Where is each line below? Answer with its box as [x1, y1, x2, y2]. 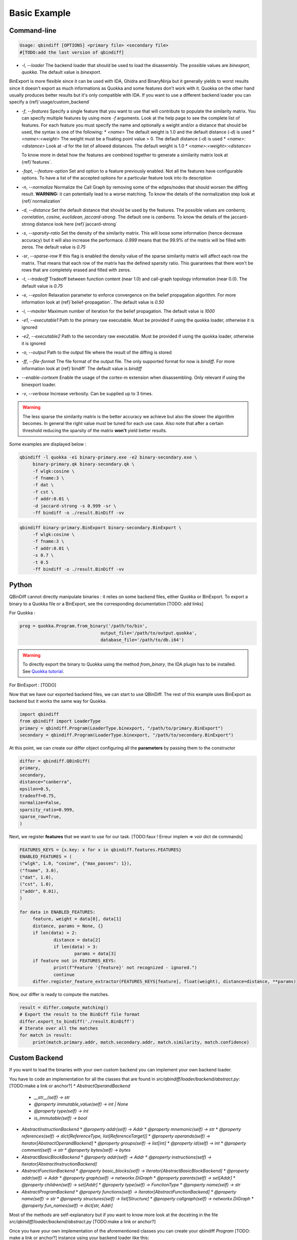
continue [53, 972, 75, 977]
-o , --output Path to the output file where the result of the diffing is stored [21, 349, 172, 355]
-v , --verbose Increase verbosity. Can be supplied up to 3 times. [21, 390, 153, 396]
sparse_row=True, [19, 814, 62, 819]
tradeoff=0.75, [19, 793, 56, 799]
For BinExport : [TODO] [9, 682, 56, 688]
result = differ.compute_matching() [19, 1004, 109, 1010]
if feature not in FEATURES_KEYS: [32, 958, 116, 963]
